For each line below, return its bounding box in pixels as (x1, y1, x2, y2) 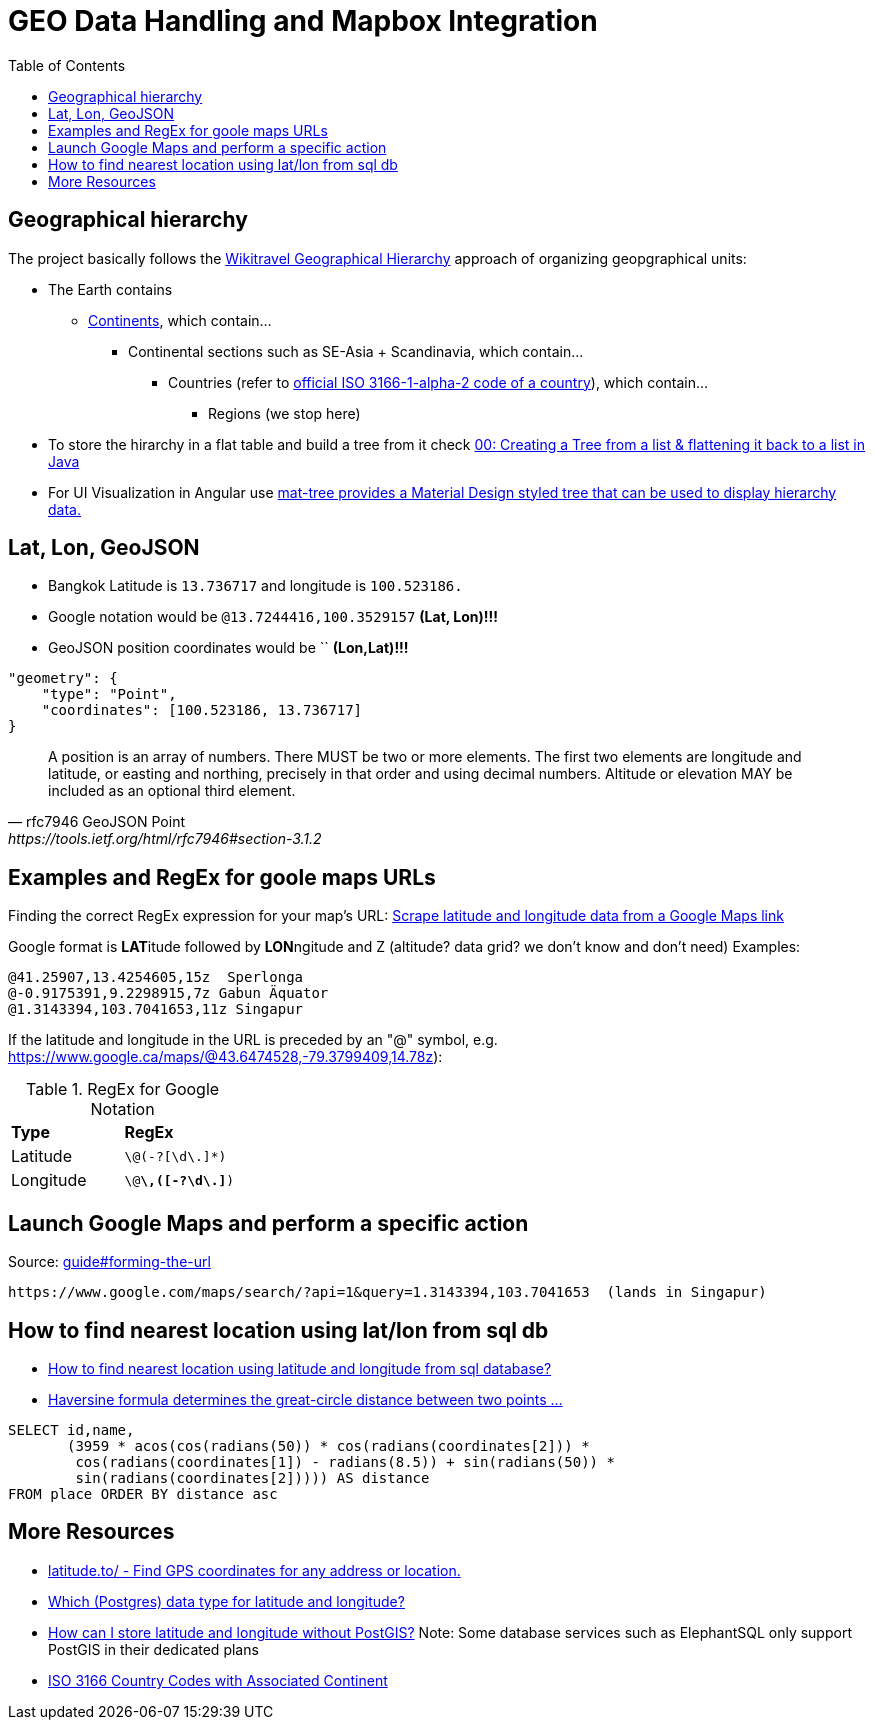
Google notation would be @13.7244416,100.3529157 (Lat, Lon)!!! (48, 608, 499, 626)
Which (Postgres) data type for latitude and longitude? (48, 1592, 405, 1610)
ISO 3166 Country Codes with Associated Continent (48, 1671, 388, 1689)
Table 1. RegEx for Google (26, 1079, 220, 1100)
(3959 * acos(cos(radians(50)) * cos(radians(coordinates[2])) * (67, 1437, 590, 1454)
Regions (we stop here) (208, 404, 361, 422)
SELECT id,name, (8, 1421, 135, 1438)
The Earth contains (48, 280, 173, 298)
